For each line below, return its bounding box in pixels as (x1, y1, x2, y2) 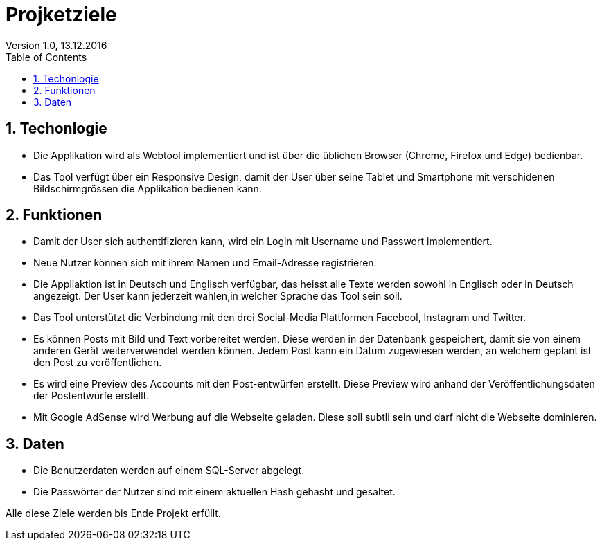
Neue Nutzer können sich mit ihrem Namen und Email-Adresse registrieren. (33, 257, 377, 269)
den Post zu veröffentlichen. (33, 356, 162, 369)
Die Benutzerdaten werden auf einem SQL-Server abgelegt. (33, 464, 305, 477)
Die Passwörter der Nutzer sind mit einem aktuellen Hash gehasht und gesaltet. (33, 486, 396, 498)
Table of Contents (6, 51, 87, 63)
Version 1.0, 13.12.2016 (6, 39, 107, 51)
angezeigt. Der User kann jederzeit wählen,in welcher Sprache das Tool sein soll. (33, 290, 402, 302)
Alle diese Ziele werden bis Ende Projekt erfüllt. (6, 507, 221, 520)
